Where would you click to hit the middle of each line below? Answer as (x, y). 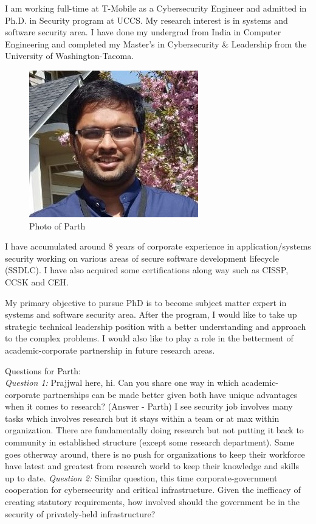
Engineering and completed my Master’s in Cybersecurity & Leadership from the (156, 44)
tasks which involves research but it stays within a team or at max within (142, 418)
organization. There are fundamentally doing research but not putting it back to (154, 430)
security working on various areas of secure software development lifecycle (142, 258)
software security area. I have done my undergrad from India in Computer (143, 32)
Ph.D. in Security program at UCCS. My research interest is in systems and (146, 20)
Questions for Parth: (43, 370)
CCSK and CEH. (37, 281)
